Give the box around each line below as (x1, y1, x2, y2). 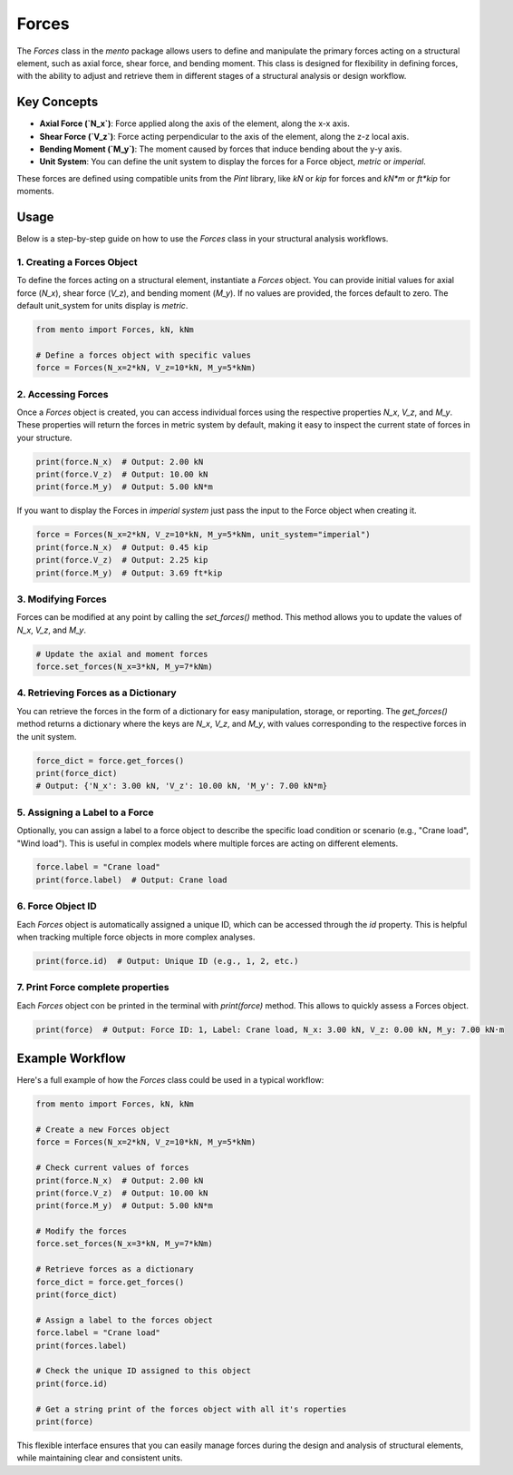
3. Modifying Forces (16, 593, 108, 605)
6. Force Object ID (16, 900, 97, 912)
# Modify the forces (35, 1226, 127, 1236)
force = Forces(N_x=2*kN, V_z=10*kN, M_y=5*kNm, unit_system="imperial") (35, 529, 371, 540)
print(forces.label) (35, 1340, 127, 1351)
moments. (16, 186, 54, 197)
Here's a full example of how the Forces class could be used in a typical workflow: (16, 1075, 324, 1086)
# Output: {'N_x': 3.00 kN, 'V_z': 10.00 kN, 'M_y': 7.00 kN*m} (35, 781, 328, 792)
